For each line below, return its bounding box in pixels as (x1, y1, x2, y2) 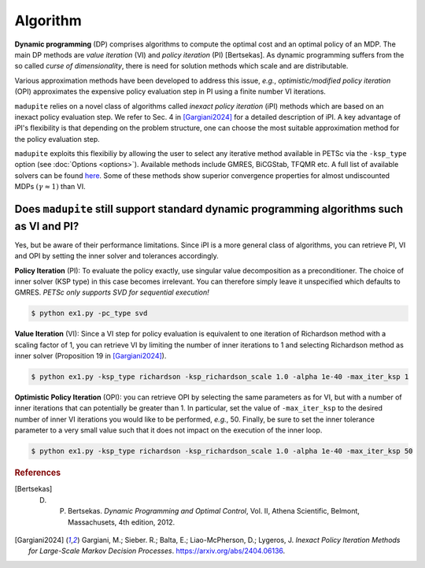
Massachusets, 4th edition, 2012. (68, 517, 176, 527)
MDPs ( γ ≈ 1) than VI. (14, 182, 86, 191)
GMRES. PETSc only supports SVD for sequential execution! (14, 288, 210, 297)
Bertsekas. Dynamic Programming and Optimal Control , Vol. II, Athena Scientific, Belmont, (68, 507, 360, 516)
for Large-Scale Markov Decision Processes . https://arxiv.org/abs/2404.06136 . (28, 546, 286, 555)
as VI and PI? (14, 219, 79, 232)
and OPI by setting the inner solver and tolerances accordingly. (14, 251, 220, 261)
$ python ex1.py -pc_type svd (31, 309, 148, 318)
